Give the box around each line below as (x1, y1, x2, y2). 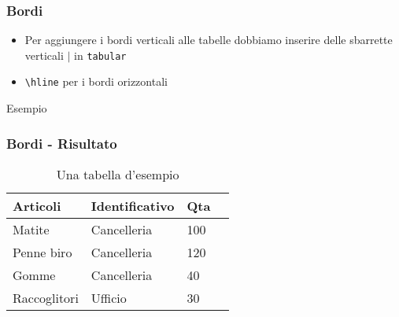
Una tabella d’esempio (56, 164, 179, 183)
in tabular (74, 46, 127, 63)
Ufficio (91, 288, 127, 307)
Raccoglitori (13, 288, 79, 307)
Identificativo (91, 196, 175, 215)
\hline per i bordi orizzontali (24, 73, 168, 90)
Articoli (13, 196, 61, 215)
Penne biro (13, 242, 72, 261)
